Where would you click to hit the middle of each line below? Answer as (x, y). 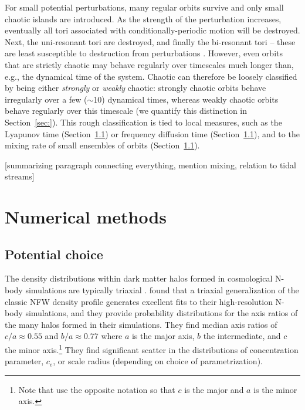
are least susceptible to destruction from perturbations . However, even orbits (144, 53)
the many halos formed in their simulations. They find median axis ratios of (141, 324)
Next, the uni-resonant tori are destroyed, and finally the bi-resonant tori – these (150, 41)
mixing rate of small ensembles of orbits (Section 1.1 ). (102, 145)
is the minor (275, 389)
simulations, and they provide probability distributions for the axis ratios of (162, 313)
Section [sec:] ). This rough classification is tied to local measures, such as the (143, 122)
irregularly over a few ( (46, 99)
